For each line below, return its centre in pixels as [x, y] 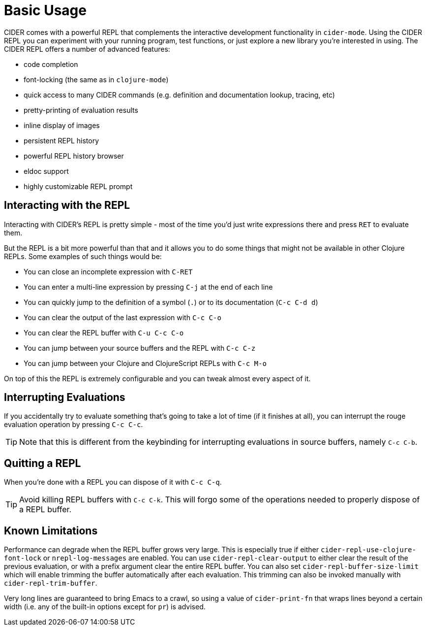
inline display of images [62, 125]
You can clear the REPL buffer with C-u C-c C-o [104, 332]
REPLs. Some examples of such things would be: [83, 256]
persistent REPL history [61, 140]
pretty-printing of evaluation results [81, 110]
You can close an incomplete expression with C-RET [108, 271]
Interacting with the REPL [67, 205]
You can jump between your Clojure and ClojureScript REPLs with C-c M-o [145, 363]
